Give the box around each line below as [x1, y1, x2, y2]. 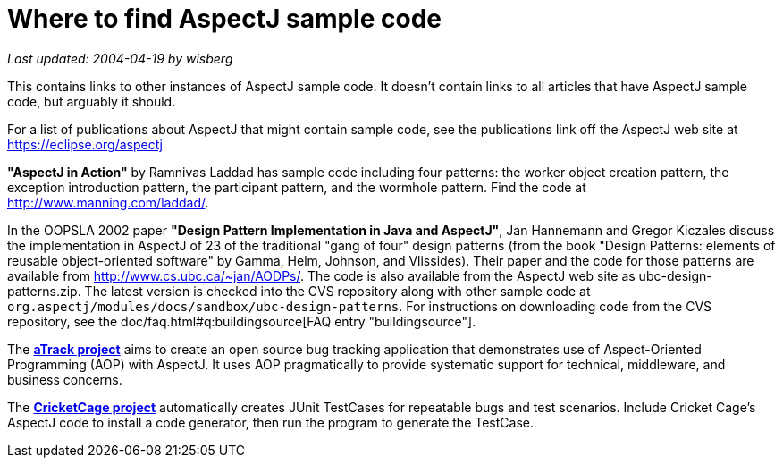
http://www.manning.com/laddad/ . [7, 194, 209, 210]
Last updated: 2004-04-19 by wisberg [7, 50, 233, 66]
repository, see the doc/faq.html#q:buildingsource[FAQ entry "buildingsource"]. [7, 313, 476, 329]
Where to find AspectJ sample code [7, 4, 442, 34]
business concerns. [7, 371, 122, 387]
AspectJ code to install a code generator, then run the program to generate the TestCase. [7, 414, 534, 430]
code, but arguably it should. [7, 93, 176, 109]
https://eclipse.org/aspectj [7, 136, 163, 152]
